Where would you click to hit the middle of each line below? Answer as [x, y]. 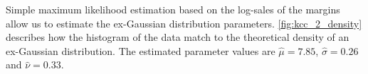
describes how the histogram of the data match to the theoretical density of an [178, 37]
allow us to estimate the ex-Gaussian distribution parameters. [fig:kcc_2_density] [184, 23]
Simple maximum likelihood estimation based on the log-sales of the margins [173, 9]
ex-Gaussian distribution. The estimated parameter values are [141, 50]
